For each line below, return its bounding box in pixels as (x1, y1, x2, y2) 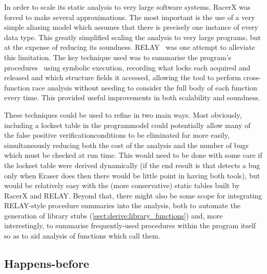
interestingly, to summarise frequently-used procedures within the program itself (4, 220, 256, 231)
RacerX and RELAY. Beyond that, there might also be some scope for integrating (4, 190, 262, 200)
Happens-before (4, 255, 89, 271)
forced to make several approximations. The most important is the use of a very (4, 11, 255, 22)
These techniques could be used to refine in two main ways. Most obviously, (4, 109, 242, 120)
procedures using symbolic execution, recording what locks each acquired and (4, 62, 251, 72)
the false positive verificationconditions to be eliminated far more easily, (4, 130, 230, 140)
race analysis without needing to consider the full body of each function (32, 82, 257, 93)
